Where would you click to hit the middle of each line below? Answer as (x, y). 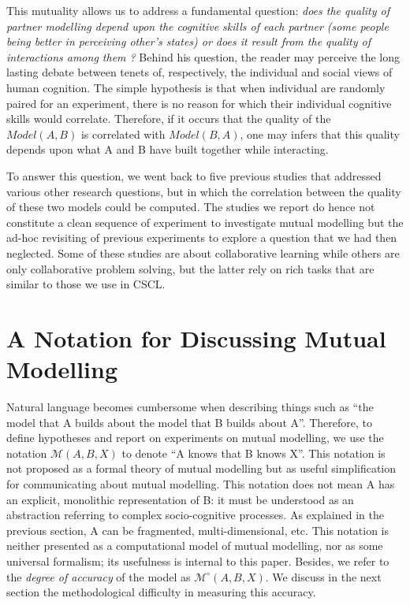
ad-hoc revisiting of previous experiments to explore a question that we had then (202, 238)
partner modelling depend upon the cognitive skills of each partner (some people (198, 26)
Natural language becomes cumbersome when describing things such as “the (190, 406)
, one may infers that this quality (320, 134)
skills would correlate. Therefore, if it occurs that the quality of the (169, 119)
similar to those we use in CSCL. (86, 284)
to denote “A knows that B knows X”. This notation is (253, 453)
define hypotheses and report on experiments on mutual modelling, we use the (195, 438)
